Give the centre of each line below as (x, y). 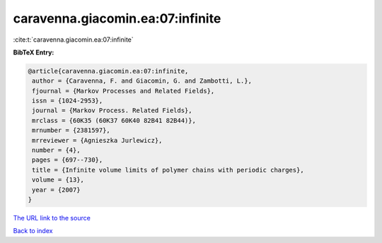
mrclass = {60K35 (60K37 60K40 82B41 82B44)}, (114, 120)
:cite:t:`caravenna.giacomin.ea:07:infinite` (73, 40)
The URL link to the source (52, 218)
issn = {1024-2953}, (68, 101)
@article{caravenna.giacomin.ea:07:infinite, (108, 71)
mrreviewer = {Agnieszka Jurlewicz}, (97, 140)
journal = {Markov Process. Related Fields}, (112, 111)
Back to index (33, 231)
